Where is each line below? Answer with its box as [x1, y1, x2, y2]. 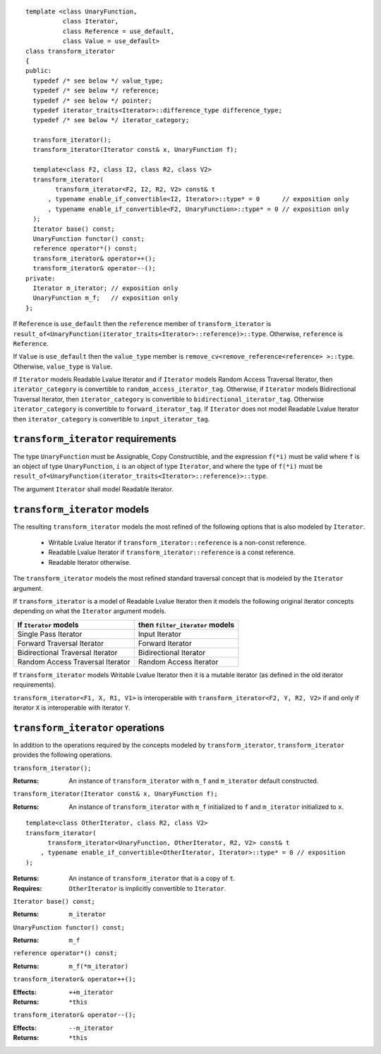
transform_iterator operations [13, 721, 165, 733]
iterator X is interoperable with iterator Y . [13, 703, 131, 712]
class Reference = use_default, [62, 27, 175, 35]
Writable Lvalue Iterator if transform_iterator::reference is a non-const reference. [48, 539, 306, 546]
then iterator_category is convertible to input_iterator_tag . [13, 414, 210, 423]
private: [25, 274, 56, 282]
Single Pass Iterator [17, 629, 83, 639]
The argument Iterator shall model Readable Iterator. [13, 484, 174, 493]
